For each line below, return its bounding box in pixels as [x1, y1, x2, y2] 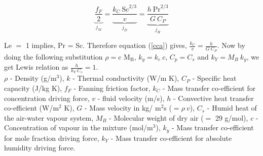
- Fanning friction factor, [73, 82, 151, 93]
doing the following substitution [4, 51, 103, 62]
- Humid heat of [207, 102, 257, 113]
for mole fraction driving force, [4, 132, 99, 143]
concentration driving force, [4, 92, 90, 103]
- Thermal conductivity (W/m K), [72, 73, 179, 83]
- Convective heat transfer [173, 92, 254, 103]
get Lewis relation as [4, 62, 68, 72]
